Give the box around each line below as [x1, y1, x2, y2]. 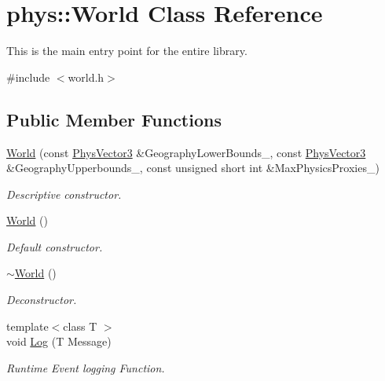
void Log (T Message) [6, 333, 112, 350]
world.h [68, 68, 104, 85]
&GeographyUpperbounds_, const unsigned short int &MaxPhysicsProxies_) [6, 159, 379, 176]
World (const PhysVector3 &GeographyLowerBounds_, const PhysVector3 [6, 144, 366, 160]
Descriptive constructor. [6, 185, 122, 202]
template [6, 317, 49, 334]
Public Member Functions [6, 107, 222, 131]
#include [6, 68, 50, 85]
